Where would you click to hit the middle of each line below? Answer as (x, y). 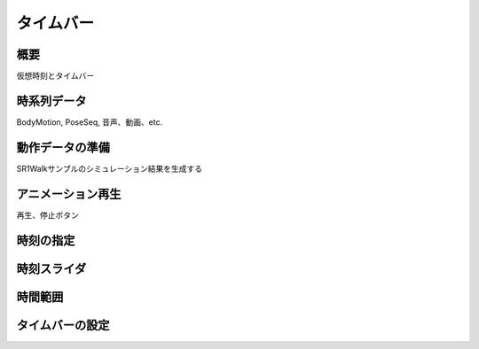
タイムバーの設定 (63, 325)
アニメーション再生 (69, 194)
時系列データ (51, 101)
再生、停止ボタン (47, 215)
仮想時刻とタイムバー (55, 76)
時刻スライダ (51, 269)
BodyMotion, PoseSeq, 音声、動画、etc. (90, 122)
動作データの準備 (63, 147)
